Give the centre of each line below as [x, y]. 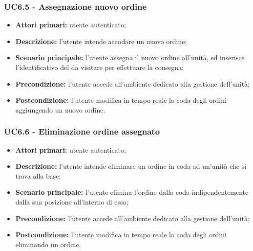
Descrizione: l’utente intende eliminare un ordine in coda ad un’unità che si [131, 166]
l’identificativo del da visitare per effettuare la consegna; [99, 67]
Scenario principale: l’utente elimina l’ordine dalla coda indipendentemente [132, 192]
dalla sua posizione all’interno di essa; [72, 201]
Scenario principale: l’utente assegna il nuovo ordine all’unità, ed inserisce [130, 57]
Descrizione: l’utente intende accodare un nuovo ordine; [101, 41]
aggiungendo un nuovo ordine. [60, 109]
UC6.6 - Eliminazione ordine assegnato [82, 131]
